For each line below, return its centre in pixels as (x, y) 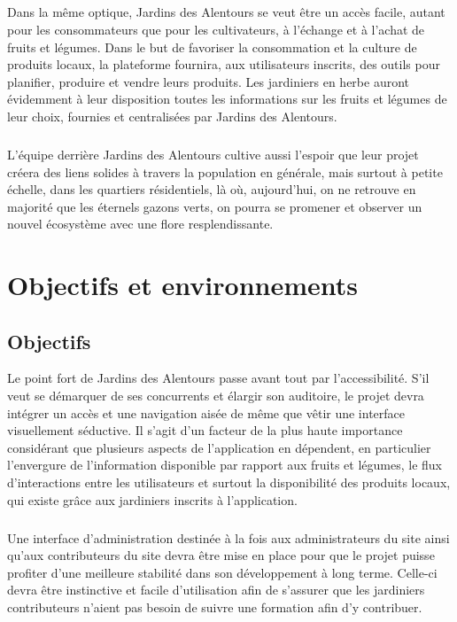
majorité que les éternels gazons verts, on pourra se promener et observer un (215, 206)
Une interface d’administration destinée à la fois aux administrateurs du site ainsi (228, 537)
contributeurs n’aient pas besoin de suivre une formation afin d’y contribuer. (215, 606)
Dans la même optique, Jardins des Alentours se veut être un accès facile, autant (226, 12)
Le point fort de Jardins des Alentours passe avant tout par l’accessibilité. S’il (218, 378)
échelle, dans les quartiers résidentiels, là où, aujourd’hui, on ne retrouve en (212, 189)
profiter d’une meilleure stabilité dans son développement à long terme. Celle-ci (222, 572)
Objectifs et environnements (182, 285)
